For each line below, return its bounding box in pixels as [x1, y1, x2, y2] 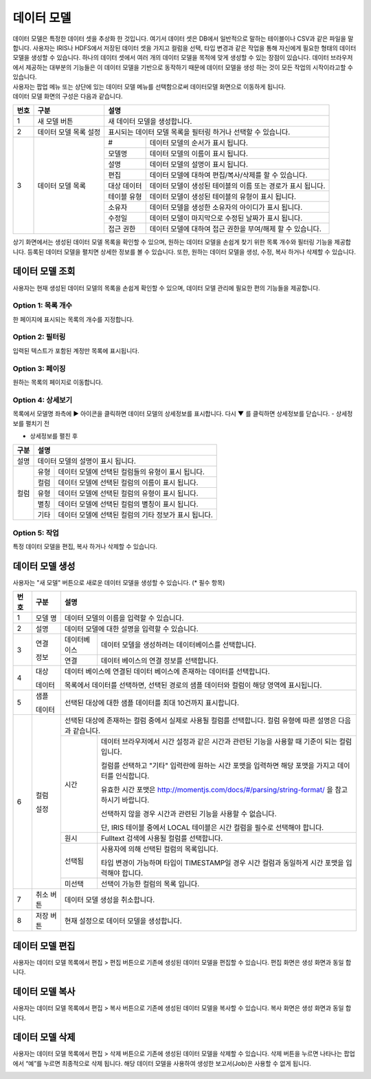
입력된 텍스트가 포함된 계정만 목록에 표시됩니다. [12, 346, 140, 354]
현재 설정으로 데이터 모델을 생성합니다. [64, 916, 182, 926]
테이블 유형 [108, 192, 142, 202]
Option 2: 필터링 [12, 332, 66, 342]
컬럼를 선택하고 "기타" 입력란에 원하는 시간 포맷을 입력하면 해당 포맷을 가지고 [100, 761, 336, 771]
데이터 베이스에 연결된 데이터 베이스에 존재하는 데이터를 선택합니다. [64, 667, 271, 676]
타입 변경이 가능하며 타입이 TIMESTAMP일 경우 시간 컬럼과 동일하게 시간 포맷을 [100, 858, 344, 868]
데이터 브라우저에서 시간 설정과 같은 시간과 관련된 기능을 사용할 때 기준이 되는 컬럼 [100, 737, 352, 747]
